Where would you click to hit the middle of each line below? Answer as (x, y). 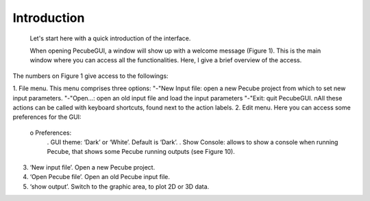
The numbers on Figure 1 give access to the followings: (90, 76)
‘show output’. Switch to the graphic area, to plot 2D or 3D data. (120, 186)
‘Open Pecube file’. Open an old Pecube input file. (100, 177)
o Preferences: (51, 133)
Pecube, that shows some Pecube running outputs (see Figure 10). (141, 152)
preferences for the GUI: (47, 117)
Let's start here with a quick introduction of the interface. (110, 38)
